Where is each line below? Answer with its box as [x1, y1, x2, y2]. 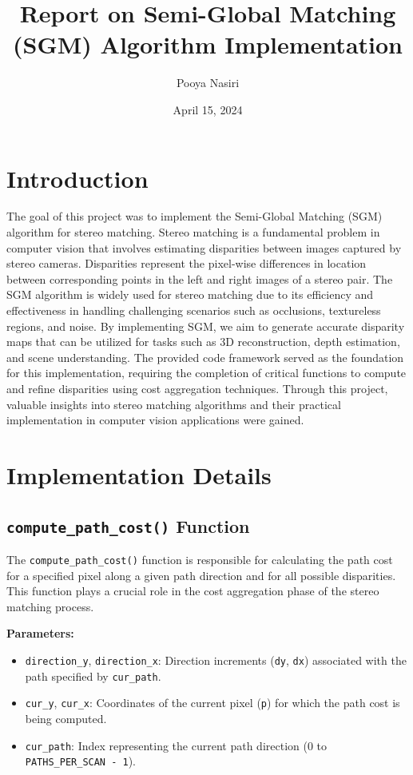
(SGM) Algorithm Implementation [13, 28, 403, 61]
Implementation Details [6, 458, 272, 491]
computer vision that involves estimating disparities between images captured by [6, 239, 402, 256]
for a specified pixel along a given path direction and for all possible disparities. [6, 566, 396, 583]
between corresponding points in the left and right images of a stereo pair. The [6, 270, 393, 287]
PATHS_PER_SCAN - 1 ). [25, 753, 136, 769]
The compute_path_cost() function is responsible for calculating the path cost [6, 550, 393, 567]
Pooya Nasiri [176, 74, 240, 91]
